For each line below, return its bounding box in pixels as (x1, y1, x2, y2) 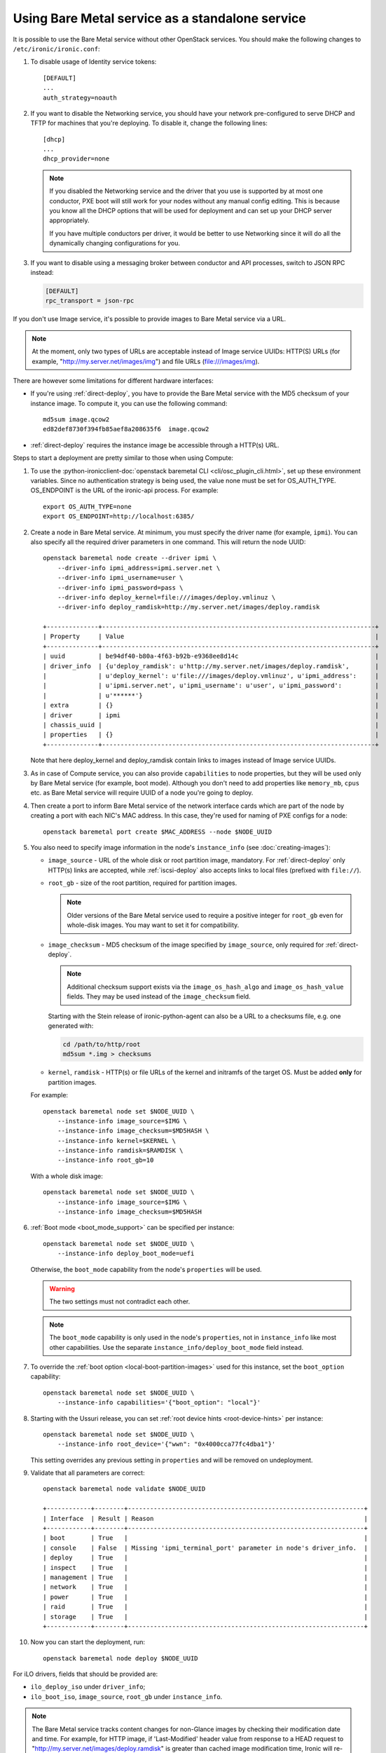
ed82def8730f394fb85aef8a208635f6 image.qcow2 (43, 425, 209, 433)
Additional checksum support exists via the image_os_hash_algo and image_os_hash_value (67, 982, 344, 991)
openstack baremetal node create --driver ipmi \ (43, 554, 217, 562)
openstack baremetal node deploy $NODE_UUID (43, 1654, 199, 1662)
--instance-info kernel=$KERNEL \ (57, 1137, 177, 1144)
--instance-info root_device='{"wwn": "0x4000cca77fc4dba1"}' (57, 1440, 276, 1448)
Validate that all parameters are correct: (30, 1469, 145, 1477)
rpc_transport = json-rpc (45, 297, 135, 305)
